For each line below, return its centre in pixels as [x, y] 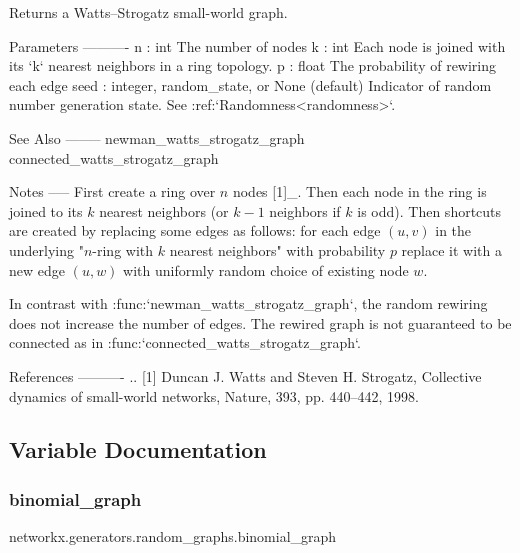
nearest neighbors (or [164, 210]
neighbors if [305, 210]
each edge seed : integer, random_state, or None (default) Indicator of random [250, 84]
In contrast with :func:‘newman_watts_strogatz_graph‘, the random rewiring [248, 303]
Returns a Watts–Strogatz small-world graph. [148, 12]
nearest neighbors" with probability [277, 249]
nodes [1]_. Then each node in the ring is [359, 191]
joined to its [46, 210]
